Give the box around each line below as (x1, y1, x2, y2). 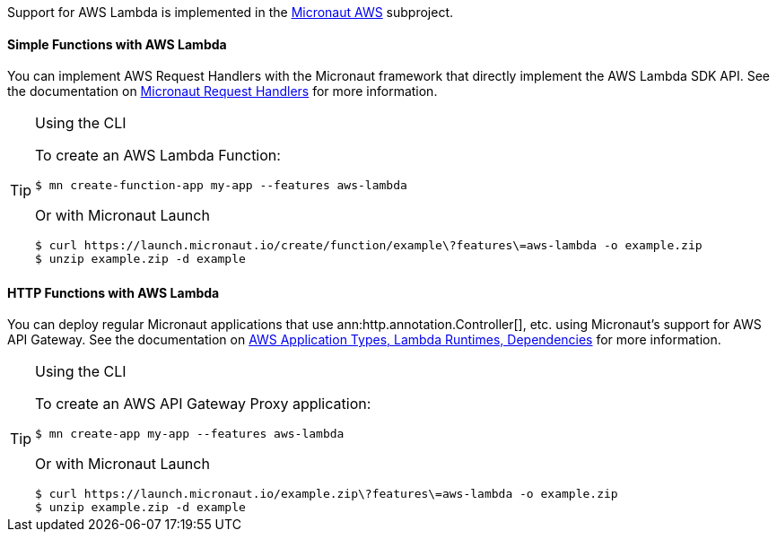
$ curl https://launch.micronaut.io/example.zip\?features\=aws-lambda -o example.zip (35, 487, 618, 501)
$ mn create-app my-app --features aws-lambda (35, 427, 345, 441)
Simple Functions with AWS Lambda (7, 36, 227, 52)
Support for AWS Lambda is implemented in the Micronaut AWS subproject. (7, 4, 454, 20)
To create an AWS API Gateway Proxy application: (35, 395, 371, 413)
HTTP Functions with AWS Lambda (7, 284, 220, 300)
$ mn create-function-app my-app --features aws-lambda (35, 178, 407, 193)
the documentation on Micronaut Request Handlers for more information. (7, 83, 438, 100)
